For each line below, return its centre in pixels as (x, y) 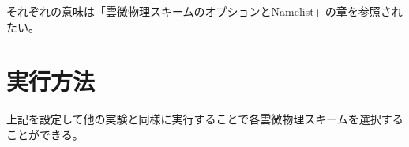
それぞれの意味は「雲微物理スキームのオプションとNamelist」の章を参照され (204, 11)
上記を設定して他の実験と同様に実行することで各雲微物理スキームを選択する (205, 119)
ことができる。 (45, 134)
